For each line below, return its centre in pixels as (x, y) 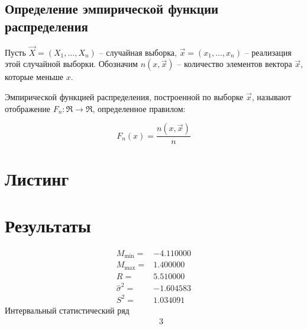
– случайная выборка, (138, 52)
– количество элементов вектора (235, 64)
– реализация (268, 52)
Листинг (37, 179)
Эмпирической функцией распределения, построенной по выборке (124, 97)
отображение (28, 108)
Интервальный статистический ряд (67, 310)
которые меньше (34, 77)
